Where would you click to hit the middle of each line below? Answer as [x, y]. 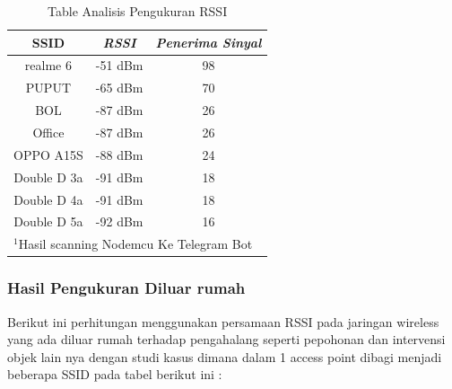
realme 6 [48, 65]
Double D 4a [48, 199]
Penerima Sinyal [209, 42]
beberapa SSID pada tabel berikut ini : [115, 374]
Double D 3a [48, 177]
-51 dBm [119, 65]
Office [48, 132]
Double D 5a [48, 221]
